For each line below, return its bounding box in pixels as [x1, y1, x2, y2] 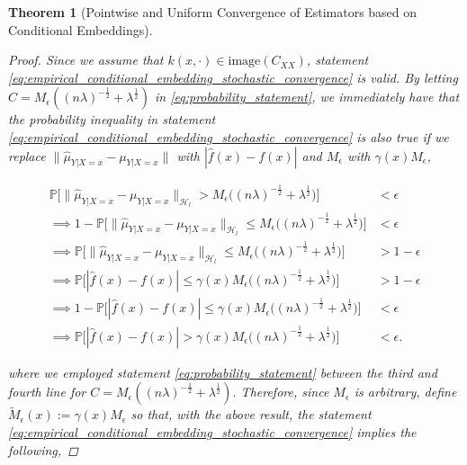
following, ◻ [8, 440, 78, 459]
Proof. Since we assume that [8, 50, 164, 69]
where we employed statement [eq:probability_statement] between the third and [8, 362, 437, 381]
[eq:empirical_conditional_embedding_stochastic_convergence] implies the [8, 422, 417, 441]
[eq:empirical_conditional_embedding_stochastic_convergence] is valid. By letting [8, 67, 458, 86]
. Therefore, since [232, 382, 329, 401]
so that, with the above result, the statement [130, 405, 372, 424]
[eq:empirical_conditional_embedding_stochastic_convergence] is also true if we [8, 127, 449, 146]
